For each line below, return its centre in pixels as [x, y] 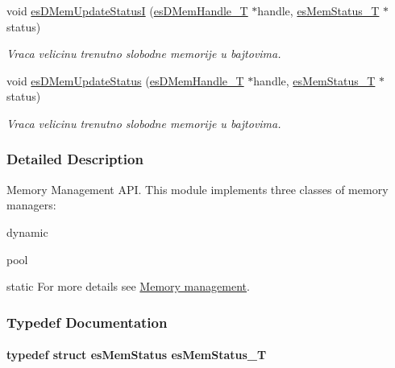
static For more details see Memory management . [128, 286]
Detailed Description [75, 159]
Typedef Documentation [87, 322]
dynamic [27, 232]
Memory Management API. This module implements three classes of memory [197, 189]
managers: [31, 205]
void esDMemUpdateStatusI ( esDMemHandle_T [127, 10]
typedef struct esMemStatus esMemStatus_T [137, 355]
